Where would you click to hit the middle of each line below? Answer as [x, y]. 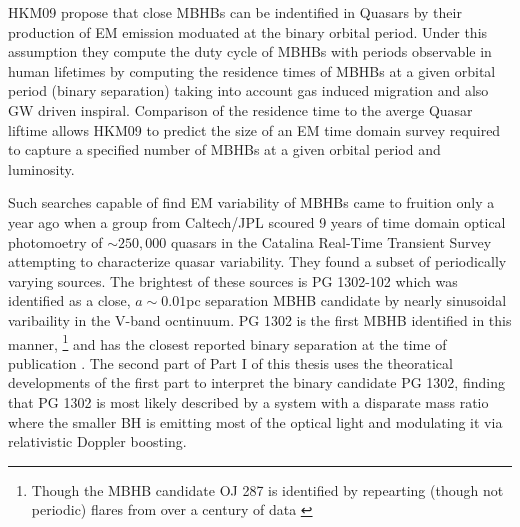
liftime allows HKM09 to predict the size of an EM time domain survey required [254, 129]
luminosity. [41, 168]
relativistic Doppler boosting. [97, 441]
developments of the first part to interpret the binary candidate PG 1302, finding [256, 382]
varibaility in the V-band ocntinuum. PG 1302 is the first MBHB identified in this [260, 319]
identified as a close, [69, 300]
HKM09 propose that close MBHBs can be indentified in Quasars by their [235, 12]
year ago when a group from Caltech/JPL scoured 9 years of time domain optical [257, 221]
